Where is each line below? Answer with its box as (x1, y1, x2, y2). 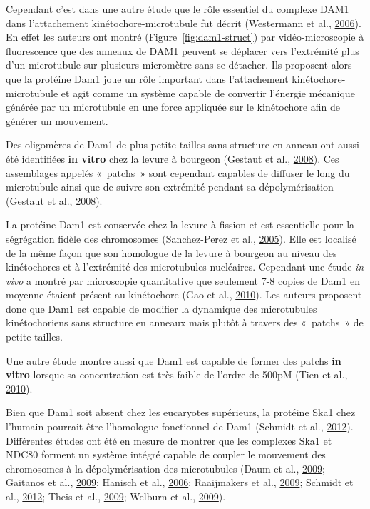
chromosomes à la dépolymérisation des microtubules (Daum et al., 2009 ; (6, 460, 325, 475)
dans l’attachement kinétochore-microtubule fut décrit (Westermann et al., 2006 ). (6, 15, 361, 30)
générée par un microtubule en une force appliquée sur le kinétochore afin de (6, 99, 340, 114)
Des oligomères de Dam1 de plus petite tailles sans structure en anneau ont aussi (6, 137, 359, 152)
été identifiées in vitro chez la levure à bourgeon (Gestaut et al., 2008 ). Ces (6, 151, 339, 166)
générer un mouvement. (6, 113, 108, 128)
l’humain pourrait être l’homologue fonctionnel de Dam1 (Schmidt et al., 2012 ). (6, 419, 354, 434)
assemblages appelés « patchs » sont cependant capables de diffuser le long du (6, 165, 350, 180)
